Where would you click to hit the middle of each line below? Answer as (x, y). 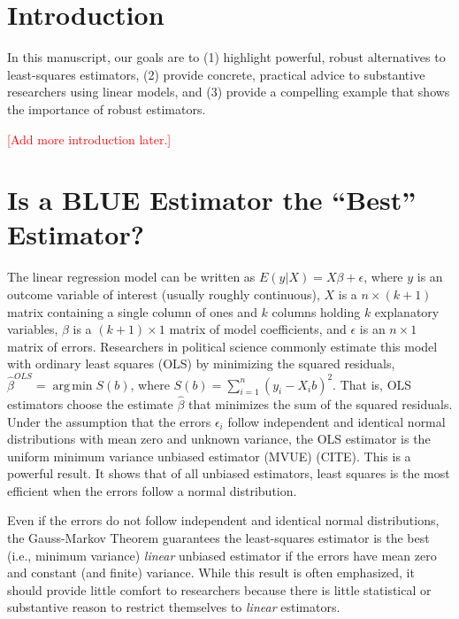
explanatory (407, 311)
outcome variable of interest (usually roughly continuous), (164, 294)
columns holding (316, 311)
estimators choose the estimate (90, 403)
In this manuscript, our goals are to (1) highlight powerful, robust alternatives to (226, 57)
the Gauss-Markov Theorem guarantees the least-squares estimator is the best (218, 538)
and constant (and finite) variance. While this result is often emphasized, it (211, 573)
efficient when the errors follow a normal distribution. (152, 490)
